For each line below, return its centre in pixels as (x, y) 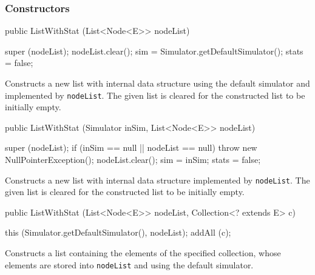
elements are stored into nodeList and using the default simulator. (129, 264)
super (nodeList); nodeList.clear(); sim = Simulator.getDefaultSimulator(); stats (154, 51)
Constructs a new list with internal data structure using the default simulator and (157, 83)
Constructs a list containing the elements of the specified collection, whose (143, 253)
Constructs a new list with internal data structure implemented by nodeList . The (157, 180)
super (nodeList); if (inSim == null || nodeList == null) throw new (131, 147)
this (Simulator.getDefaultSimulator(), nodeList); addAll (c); (118, 232)
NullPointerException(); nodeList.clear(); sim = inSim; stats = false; (133, 160)
